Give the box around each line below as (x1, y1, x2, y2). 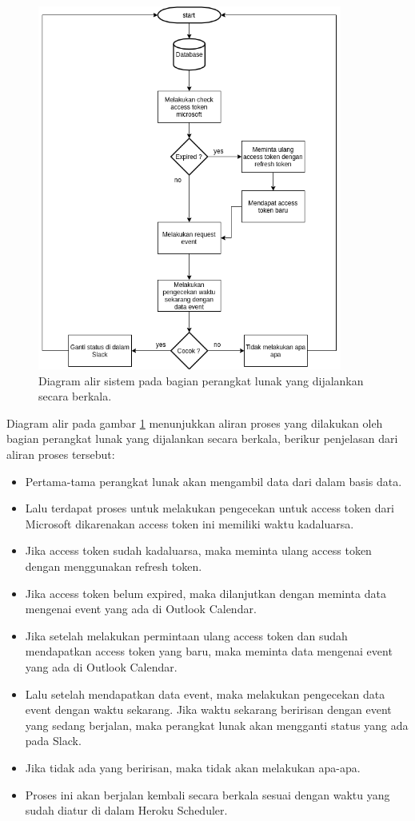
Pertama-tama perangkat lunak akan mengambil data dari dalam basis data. (25, 472, 402, 489)
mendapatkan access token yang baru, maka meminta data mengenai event (25, 643, 393, 660)
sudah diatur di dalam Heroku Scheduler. (25, 802, 228, 819)
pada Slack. (25, 732, 82, 749)
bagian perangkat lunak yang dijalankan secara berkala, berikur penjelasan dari (6, 430, 398, 447)
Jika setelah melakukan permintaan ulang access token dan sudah (25, 627, 348, 644)
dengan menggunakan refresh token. (25, 557, 202, 574)
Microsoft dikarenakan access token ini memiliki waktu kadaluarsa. (25, 515, 354, 532)
